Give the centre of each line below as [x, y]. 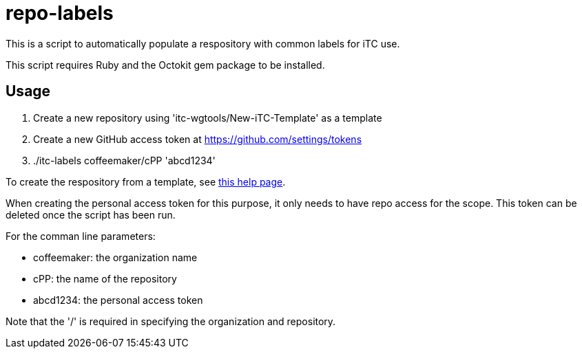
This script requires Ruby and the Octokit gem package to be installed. [165, 65]
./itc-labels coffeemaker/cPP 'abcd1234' [124, 160]
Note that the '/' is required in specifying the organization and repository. [171, 321]
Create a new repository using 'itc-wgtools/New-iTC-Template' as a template [208, 118]
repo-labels [60, 13]
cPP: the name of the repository [105, 278]
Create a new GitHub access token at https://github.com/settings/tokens [198, 139]
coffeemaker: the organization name [115, 257]
